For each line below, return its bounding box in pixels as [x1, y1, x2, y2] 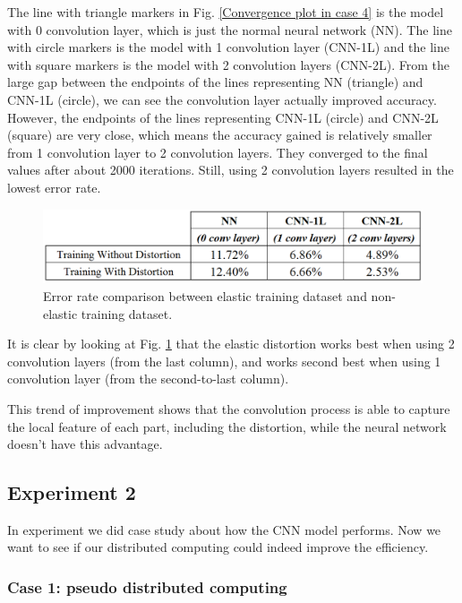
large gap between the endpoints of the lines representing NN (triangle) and [7, 73, 423, 91]
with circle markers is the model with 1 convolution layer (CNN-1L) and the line [7, 38, 449, 56]
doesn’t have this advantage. [7, 435, 163, 453]
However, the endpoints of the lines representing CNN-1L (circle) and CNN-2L [7, 108, 439, 126]
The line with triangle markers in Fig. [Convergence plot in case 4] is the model [7, 3, 444, 21]
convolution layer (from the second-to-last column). [7, 369, 289, 388]
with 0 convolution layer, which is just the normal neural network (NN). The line [7, 20, 452, 39]
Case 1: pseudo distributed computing [7, 576, 287, 598]
